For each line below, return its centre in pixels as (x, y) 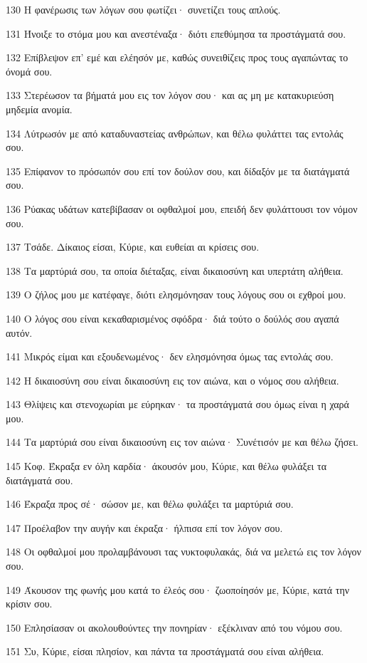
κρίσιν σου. (29, 604)
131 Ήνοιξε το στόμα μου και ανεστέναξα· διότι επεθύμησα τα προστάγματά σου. (176, 33)
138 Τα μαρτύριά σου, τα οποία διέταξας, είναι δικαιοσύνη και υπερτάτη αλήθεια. (175, 270)
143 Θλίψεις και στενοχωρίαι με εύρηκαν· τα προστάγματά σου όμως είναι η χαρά (177, 404)
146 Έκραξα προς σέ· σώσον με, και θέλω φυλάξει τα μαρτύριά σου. (150, 504)
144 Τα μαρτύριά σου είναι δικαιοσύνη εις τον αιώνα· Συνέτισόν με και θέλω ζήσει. (182, 442)
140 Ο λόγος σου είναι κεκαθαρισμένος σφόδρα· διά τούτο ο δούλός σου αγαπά (172, 318)
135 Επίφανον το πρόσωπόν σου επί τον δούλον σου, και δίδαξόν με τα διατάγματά (178, 171)
